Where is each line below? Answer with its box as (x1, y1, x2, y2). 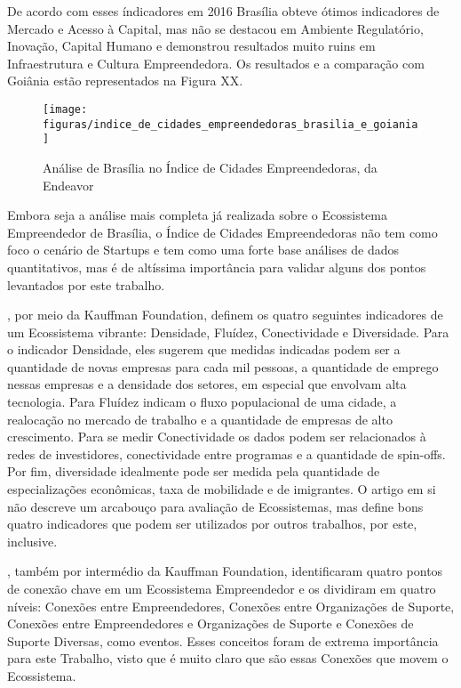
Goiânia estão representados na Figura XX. (7, 71, 243, 90)
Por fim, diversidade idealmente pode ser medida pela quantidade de (7, 462, 380, 481)
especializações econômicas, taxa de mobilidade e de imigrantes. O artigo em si (7, 480, 436, 498)
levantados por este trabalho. (7, 275, 165, 294)
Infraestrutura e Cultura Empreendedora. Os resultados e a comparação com (7, 53, 425, 72)
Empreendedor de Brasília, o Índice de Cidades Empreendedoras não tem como (7, 223, 438, 241)
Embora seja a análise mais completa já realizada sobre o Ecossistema (7, 206, 387, 224)
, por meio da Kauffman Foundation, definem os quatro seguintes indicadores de (7, 305, 443, 324)
